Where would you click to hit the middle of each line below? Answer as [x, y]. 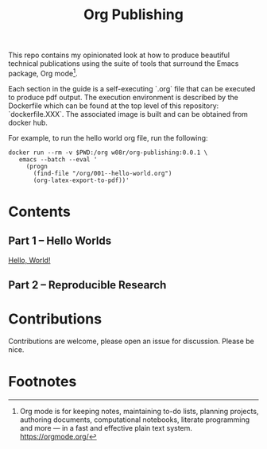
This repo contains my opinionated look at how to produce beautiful [119, 55]
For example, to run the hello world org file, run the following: [108, 137]
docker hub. [28, 122]
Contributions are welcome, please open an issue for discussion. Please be [131, 341]
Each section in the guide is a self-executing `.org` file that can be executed [132, 88]
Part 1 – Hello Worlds [60, 241]
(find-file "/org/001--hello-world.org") [103, 173]
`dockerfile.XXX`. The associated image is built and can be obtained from [128, 114]
